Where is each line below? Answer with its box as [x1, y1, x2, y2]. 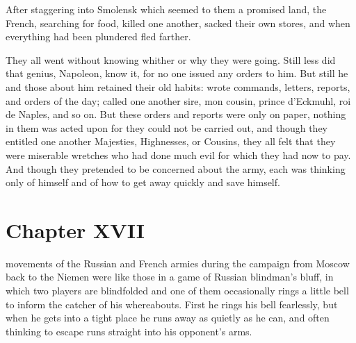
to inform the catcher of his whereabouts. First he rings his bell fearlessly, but [6, 296, 338, 311]
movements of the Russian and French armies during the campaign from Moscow [6, 256, 350, 270]
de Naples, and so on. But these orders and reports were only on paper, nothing [6, 107, 346, 122]
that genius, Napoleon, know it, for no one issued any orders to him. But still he [6, 66, 348, 81]
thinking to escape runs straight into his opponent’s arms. [6, 324, 252, 338]
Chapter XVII [6, 215, 145, 244]
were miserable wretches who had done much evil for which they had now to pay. [6, 147, 351, 162]
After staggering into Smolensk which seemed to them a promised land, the [6, 2, 327, 16]
